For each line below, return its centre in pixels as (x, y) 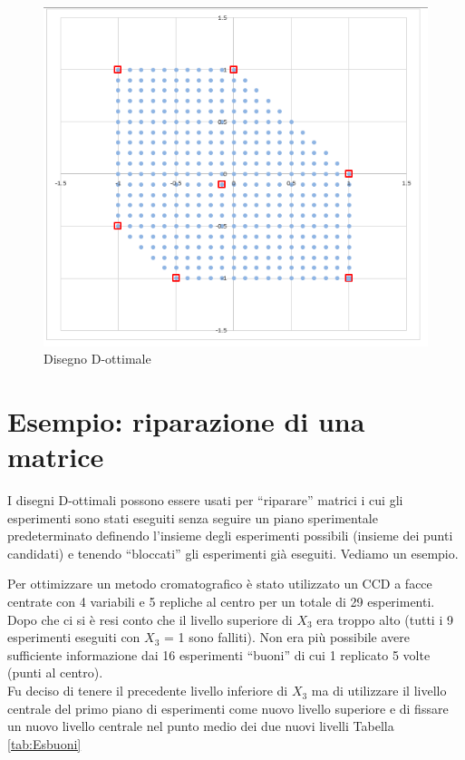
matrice (56, 457)
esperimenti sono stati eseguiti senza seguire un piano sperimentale (193, 517)
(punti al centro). (55, 672)
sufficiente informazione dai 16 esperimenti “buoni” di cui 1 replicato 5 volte (219, 654)
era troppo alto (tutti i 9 (385, 619)
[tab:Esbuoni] (44, 743)
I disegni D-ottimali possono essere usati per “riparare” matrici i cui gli (205, 500)
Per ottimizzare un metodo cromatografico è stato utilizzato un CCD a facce (220, 584)
